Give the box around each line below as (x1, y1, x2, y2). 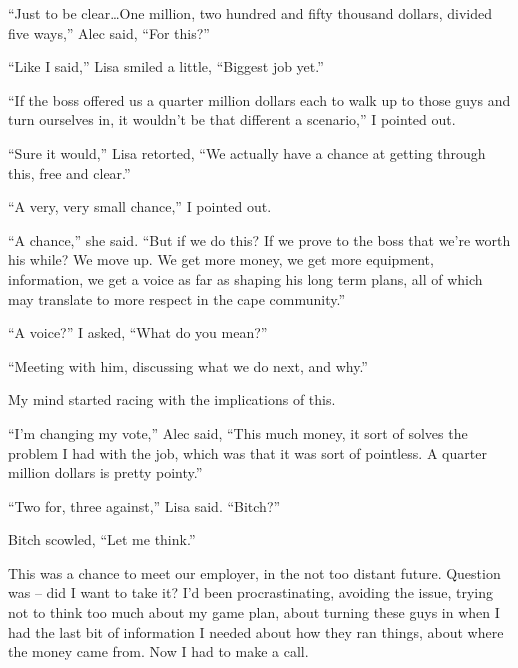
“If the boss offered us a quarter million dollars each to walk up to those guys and (8, 89, 511, 110)
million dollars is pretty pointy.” (8, 462, 203, 483)
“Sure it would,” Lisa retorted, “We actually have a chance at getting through (8, 142, 486, 163)
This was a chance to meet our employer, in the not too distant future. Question (8, 562, 501, 583)
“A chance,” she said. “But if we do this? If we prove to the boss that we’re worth (8, 229, 511, 250)
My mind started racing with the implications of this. (8, 389, 336, 410)
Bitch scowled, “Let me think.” (8, 529, 196, 550)
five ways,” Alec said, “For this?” (8, 22, 210, 43)
